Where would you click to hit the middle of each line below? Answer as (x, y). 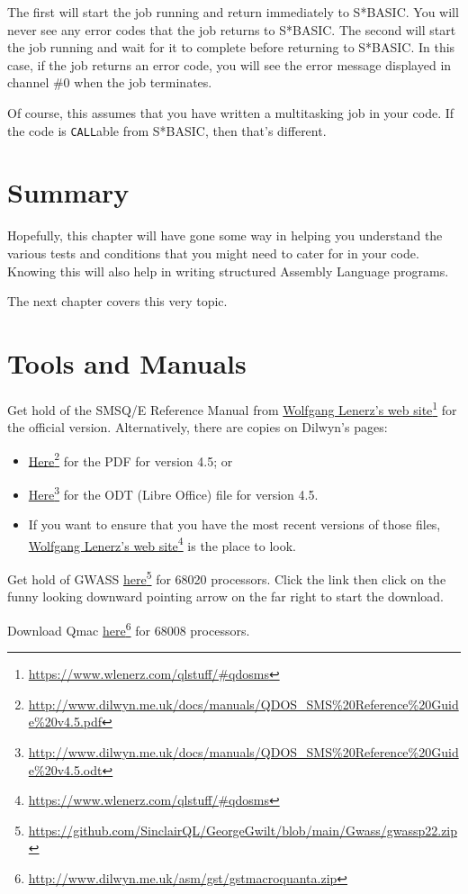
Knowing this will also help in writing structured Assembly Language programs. (228, 271)
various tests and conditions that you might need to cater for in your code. (213, 253)
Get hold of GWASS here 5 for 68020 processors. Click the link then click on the (227, 578)
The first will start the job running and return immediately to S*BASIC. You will (233, 12)
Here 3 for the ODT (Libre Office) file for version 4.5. (173, 492)
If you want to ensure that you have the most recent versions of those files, (234, 524)
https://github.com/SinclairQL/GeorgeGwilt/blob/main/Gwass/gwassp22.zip (243, 830)
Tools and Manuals (127, 362)
